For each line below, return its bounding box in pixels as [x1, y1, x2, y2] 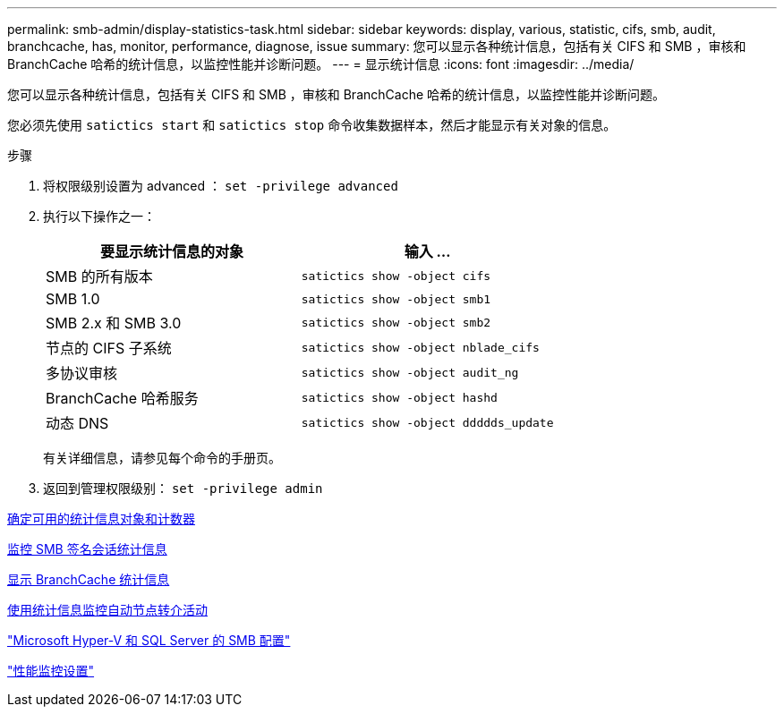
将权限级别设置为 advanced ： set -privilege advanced [43, 178, 398, 193]
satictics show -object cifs [301, 268, 491, 283]
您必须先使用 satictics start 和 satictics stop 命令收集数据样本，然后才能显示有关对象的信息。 [7, 117, 617, 132]
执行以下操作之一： [43, 208, 156, 224]
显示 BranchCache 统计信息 [7, 572, 170, 587]
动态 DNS [46, 414, 109, 432]
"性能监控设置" [7, 663, 95, 678]
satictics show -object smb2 [301, 315, 491, 329]
